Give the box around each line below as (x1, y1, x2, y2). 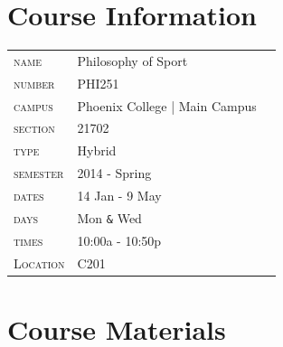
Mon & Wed (77, 208, 142, 227)
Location (14, 253, 65, 272)
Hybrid (77, 141, 117, 160)
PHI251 (77, 73, 119, 92)
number (14, 73, 55, 92)
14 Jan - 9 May (77, 185, 162, 204)
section (14, 118, 55, 137)
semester (14, 164, 64, 183)
